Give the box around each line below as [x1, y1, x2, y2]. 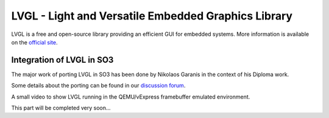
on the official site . [11, 38, 58, 46]
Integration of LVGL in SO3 [11, 55, 114, 65]
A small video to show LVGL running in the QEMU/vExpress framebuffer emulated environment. [11, 93, 250, 100]
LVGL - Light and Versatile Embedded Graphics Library [11, 9, 292, 23]
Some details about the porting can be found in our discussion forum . [11, 82, 186, 89]
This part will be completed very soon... [11, 104, 111, 112]
